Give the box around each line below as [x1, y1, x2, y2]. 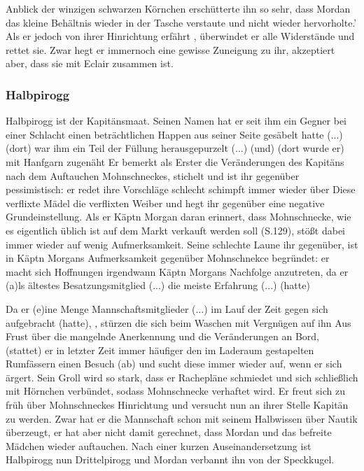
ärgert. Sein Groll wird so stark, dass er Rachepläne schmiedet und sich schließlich [6, 370, 358, 384]
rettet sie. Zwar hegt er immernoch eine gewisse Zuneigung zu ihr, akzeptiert [6, 42, 335, 57]
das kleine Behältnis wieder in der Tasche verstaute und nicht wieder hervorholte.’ [6, 15, 357, 29]
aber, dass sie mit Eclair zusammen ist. [6, 56, 174, 71]
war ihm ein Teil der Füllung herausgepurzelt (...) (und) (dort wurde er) [34, 141, 344, 155]
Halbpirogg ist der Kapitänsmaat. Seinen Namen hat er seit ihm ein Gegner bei [6, 113, 346, 128]
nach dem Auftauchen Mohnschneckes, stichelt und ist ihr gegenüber [6, 168, 300, 183]
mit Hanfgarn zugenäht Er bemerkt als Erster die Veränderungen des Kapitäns [6, 154, 344, 169]
